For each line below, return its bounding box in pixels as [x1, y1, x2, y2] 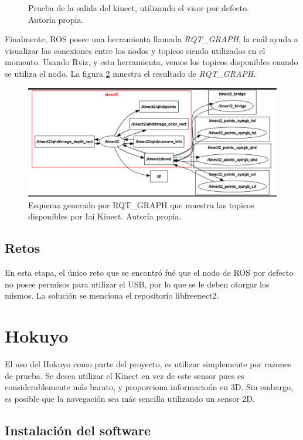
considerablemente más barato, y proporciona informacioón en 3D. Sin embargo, [5, 381, 293, 393]
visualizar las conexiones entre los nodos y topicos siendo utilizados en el [5, 44, 265, 56]
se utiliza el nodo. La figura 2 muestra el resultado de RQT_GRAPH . [5, 67, 256, 79]
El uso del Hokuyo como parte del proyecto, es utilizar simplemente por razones [5, 357, 291, 370]
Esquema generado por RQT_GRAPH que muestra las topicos [28, 198, 254, 211]
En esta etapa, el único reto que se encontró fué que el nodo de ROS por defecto [5, 266, 294, 279]
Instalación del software [5, 421, 151, 439]
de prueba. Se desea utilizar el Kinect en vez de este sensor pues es [5, 369, 244, 381]
